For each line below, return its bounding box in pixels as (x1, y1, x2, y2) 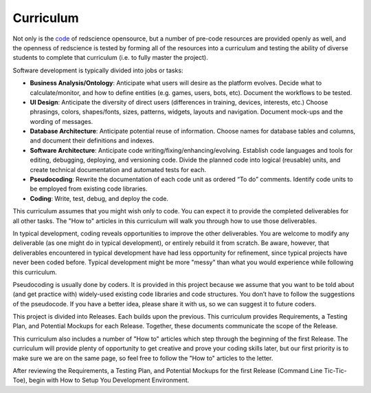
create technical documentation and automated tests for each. (30, 165, 207, 173)
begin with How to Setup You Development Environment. (28, 376, 190, 385)
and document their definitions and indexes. (30, 136, 155, 145)
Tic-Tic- (324, 367, 347, 375)
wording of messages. (30, 117, 93, 125)
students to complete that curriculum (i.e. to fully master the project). (12, 54, 209, 62)
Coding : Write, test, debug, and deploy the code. (30, 194, 168, 202)
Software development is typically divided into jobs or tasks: (12, 66, 183, 74)
